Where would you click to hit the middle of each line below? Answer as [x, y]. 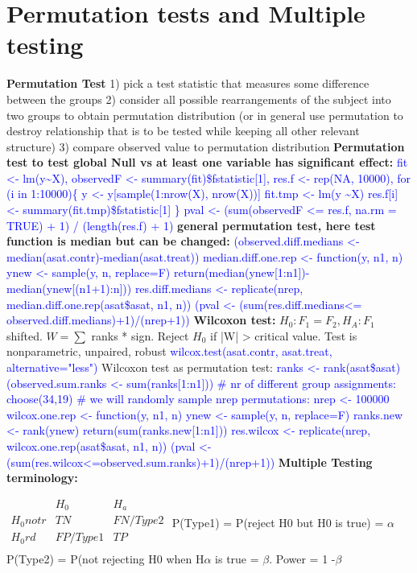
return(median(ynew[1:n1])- [242, 272]
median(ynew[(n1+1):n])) [69, 289]
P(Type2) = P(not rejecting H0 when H [105, 559]
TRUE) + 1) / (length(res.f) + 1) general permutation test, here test [191, 225]
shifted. [25, 335]
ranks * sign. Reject [140, 335]
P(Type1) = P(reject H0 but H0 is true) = [278, 523]
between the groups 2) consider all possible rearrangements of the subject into [199, 99]
